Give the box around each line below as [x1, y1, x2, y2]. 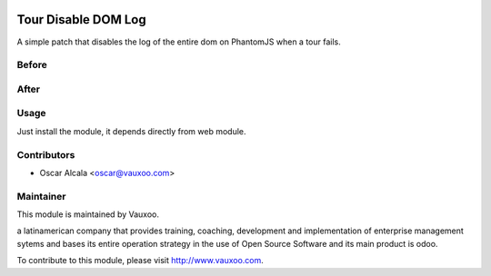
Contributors [16, 148, 75, 161]
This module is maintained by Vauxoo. [16, 209, 159, 220]
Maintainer [16, 190, 66, 202]
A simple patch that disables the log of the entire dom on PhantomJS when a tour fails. [16, 36, 341, 47]
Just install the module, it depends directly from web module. [16, 125, 246, 136]
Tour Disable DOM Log [16, 12, 146, 27]
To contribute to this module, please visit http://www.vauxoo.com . [16, 255, 264, 266]
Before [16, 59, 47, 72]
